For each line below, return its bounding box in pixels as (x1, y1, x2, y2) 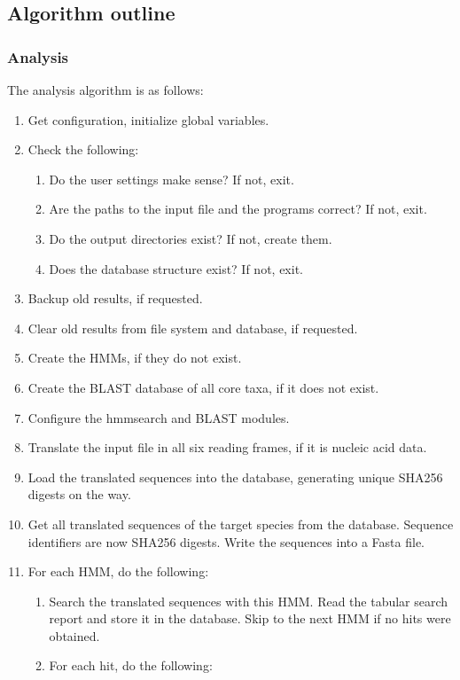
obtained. (49, 626, 100, 645)
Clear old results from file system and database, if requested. (27, 318, 358, 337)
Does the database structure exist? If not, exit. (49, 259, 303, 277)
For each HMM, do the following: (27, 562, 209, 581)
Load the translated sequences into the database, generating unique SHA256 (27, 467, 443, 486)
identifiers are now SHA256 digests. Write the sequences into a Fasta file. (27, 532, 425, 551)
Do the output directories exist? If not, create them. (49, 229, 332, 247)
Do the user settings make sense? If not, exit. (49, 169, 294, 188)
